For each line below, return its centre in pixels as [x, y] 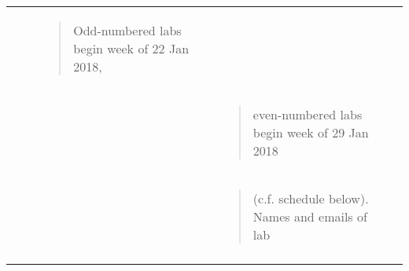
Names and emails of [310, 216]
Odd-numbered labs [127, 30]
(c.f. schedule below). [311, 198]
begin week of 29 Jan [311, 132]
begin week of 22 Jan [131, 48]
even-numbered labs [308, 114]
